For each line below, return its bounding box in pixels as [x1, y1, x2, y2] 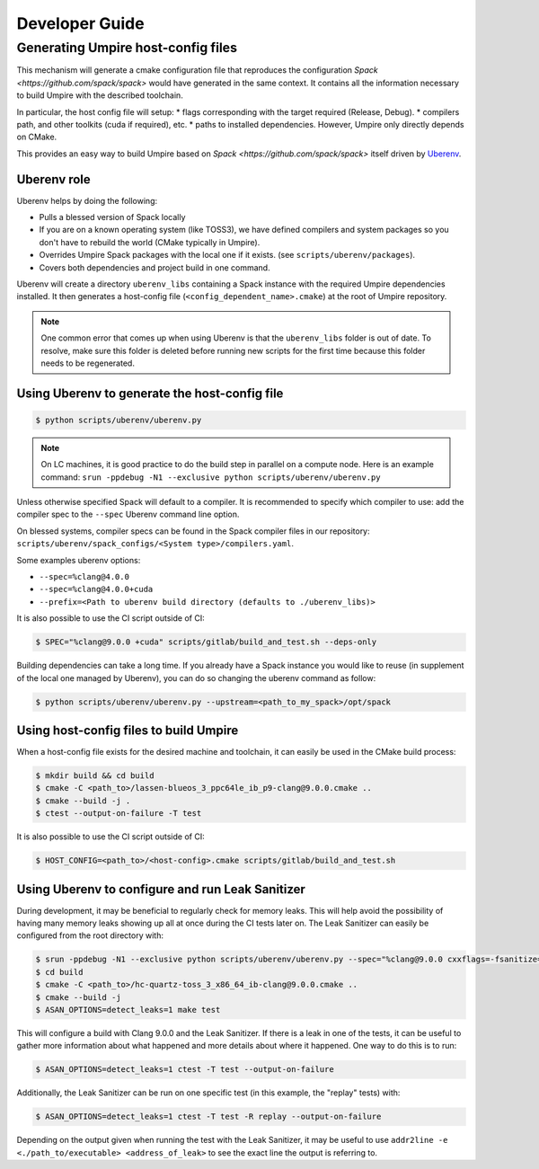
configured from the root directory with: [16, 930, 163, 941]
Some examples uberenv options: [16, 554, 141, 565]
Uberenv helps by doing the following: [16, 195, 157, 206]
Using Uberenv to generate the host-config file [16, 385, 284, 401]
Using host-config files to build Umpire [16, 722, 239, 738]
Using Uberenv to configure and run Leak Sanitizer [16, 881, 305, 897]
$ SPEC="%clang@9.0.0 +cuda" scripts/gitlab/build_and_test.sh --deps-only [35, 637, 377, 647]
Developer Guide [16, 13, 145, 33]
